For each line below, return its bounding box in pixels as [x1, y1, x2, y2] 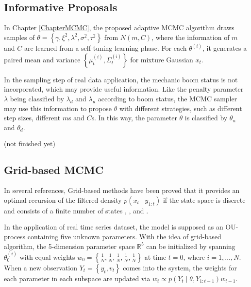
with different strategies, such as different [119, 103, 242, 113]
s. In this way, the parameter [91, 113, 177, 123]
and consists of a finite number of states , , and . [4, 205, 149, 215]
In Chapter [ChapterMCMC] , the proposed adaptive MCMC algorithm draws [4, 22, 234, 33]
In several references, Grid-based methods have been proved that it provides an [4, 185, 240, 195]
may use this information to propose [4, 103, 112, 113]
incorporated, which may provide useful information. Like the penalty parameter [4, 84, 244, 94]
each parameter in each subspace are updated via [4, 273, 151, 283]
